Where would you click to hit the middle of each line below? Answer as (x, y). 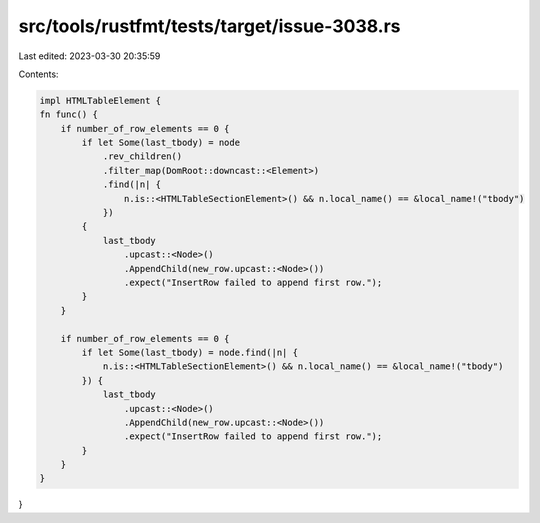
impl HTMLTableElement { (100, 100)
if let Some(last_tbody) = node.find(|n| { (190, 352)
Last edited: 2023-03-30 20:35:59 (89, 56)
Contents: (38, 74)
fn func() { (69, 114)
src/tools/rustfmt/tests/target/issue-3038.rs (209, 26)
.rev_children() (142, 156)
